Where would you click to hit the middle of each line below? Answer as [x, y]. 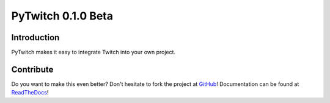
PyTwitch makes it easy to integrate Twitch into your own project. [94, 52]
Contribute [32, 69]
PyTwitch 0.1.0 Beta [62, 16]
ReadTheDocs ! [30, 93]
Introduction [35, 37]
